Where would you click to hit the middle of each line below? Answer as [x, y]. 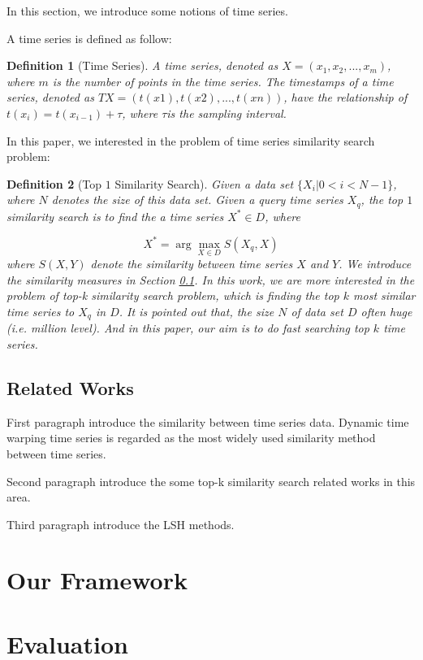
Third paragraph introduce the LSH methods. [121, 524]
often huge [386, 311]
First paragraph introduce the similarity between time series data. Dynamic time [208, 421]
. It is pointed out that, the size [196, 311]
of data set [317, 311]
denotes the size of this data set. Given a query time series [197, 200]
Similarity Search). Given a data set [204, 183]
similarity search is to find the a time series [115, 216]
